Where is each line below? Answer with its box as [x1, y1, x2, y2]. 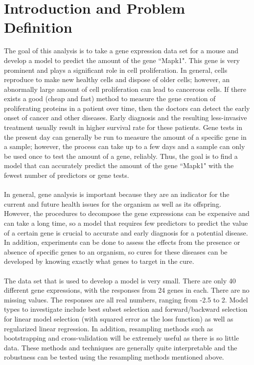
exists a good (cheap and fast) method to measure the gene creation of [4, 93, 216, 104]
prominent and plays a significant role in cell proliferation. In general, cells [4, 64, 228, 75]
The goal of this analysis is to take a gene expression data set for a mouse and [4, 45, 238, 56]
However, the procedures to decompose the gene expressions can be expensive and [4, 208, 250, 218]
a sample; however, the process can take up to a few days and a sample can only [4, 141, 245, 151]
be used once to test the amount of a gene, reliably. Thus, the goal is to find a [4, 150, 238, 161]
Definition [4, 17, 72, 37]
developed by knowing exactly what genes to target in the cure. [4, 256, 194, 266]
